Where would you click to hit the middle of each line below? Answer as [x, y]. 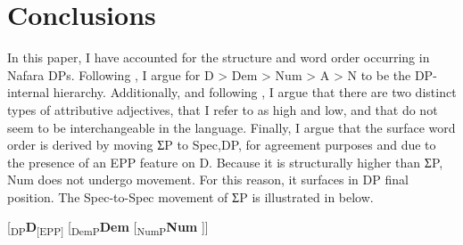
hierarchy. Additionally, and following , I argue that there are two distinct [255, 92]
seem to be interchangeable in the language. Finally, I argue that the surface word [231, 127]
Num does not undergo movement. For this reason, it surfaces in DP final [208, 180]
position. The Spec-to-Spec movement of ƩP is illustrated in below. [190, 196]
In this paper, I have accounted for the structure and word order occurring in [219, 57]
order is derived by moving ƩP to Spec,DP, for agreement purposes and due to [222, 145]
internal [29, 92]
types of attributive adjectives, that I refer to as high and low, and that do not [223, 109]
